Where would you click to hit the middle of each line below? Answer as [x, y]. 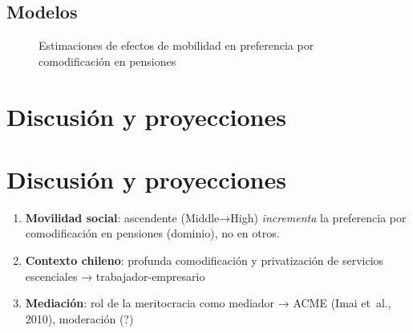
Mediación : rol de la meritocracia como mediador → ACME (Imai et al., [208, 303]
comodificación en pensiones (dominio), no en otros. [152, 233]
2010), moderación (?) [79, 318]
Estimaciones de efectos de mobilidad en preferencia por [176, 45]
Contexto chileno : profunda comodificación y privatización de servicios [204, 260]
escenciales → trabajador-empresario [115, 276]
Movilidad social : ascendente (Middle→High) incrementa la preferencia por [216, 217]
